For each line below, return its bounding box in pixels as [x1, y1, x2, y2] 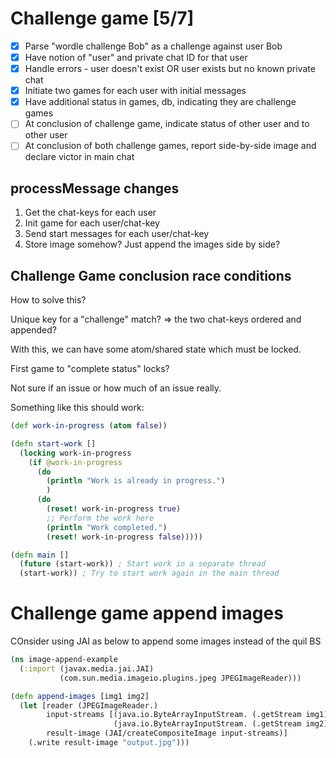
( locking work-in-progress [19, 448, 132, 458]
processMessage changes [10, 180, 180, 197]
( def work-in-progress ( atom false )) [10, 421, 168, 431]
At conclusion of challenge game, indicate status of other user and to [24, 118, 310, 130]
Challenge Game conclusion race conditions [10, 267, 292, 284]
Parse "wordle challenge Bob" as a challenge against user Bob [24, 40, 283, 52]
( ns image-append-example [10, 655, 118, 665]
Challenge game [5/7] [10, 7, 195, 30]
